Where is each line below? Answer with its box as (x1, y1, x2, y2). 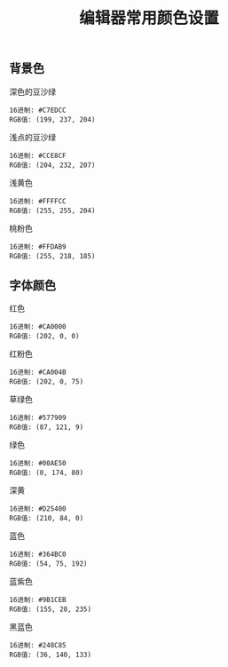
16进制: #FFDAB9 (9, 242, 67, 251)
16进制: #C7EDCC (9, 106, 67, 115)
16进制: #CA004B (9, 368, 67, 377)
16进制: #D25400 (9, 504, 67, 513)
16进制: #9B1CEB (9, 596, 67, 605)
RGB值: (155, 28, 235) (9, 605, 91, 614)
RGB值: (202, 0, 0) (9, 332, 80, 341)
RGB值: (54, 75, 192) (9, 560, 88, 568)
